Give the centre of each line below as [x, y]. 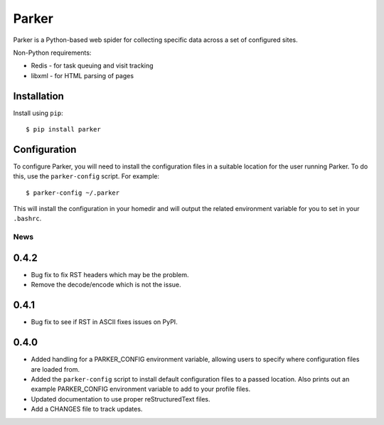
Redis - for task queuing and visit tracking [92, 66]
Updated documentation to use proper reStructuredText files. [121, 399]
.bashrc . [27, 219]
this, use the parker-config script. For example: [86, 176]
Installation [38, 96]
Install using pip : [38, 113]
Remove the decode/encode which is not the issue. [106, 285]
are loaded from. [55, 369]
